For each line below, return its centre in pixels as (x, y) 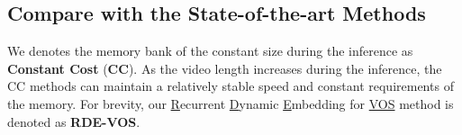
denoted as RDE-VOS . (74, 121)
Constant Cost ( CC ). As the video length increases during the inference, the (225, 68)
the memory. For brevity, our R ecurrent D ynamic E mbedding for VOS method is (231, 103)
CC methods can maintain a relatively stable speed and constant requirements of (231, 86)
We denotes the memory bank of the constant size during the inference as (210, 51)
